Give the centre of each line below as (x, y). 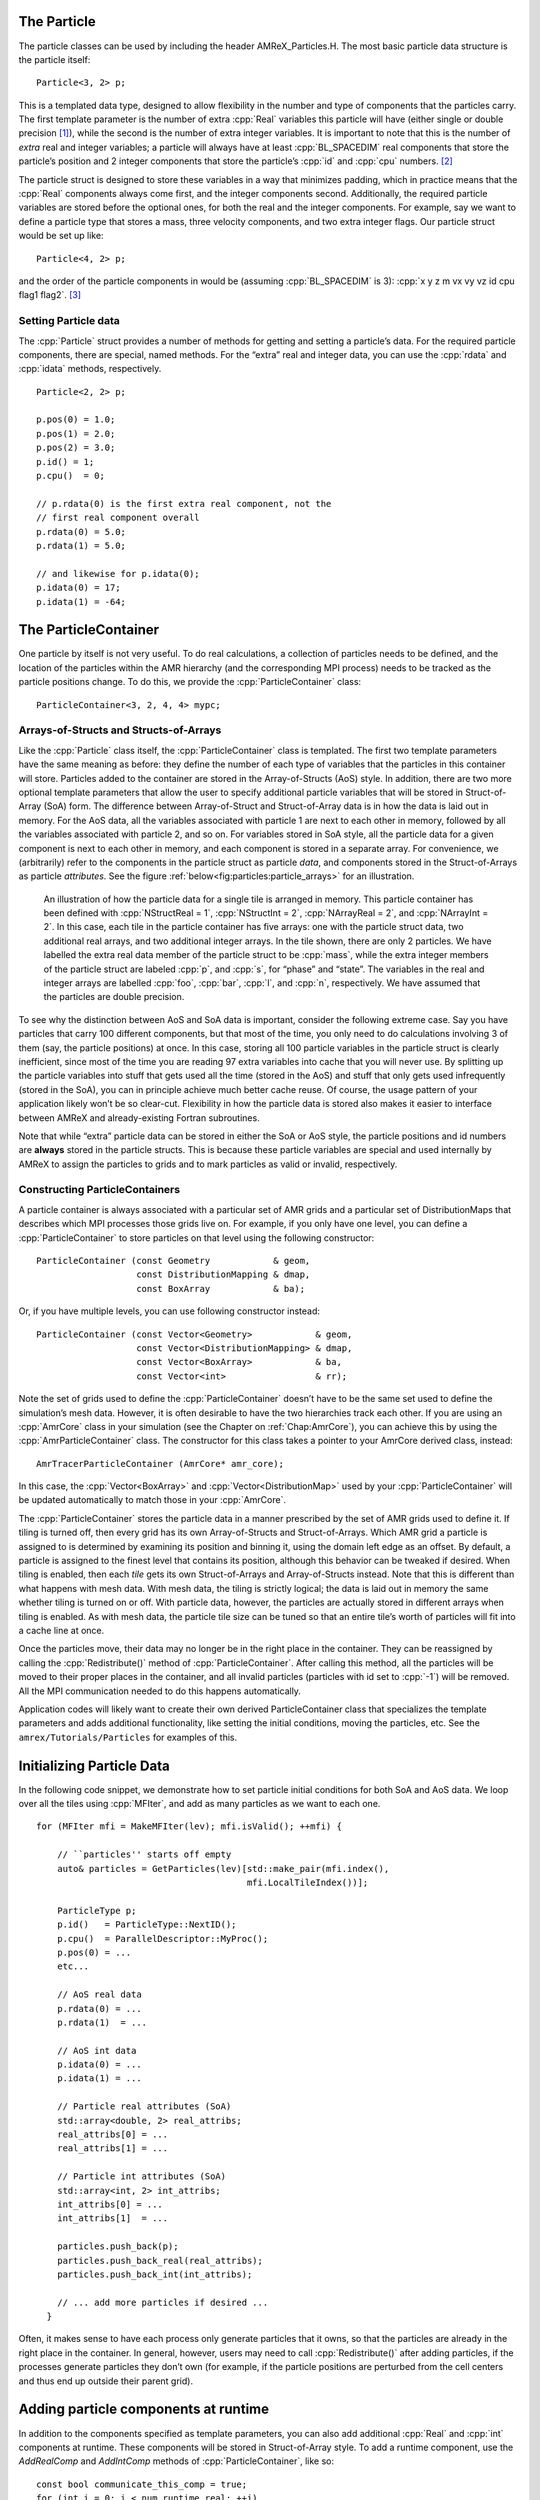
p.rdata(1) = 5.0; (81, 545)
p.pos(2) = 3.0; (76, 448)
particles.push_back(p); (117, 2246)
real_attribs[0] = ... (112, 2134)
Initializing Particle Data (94, 1765)
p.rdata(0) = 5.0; (81, 531)
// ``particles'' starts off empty (144, 1854)
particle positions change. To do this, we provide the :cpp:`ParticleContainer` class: (190, 682)
